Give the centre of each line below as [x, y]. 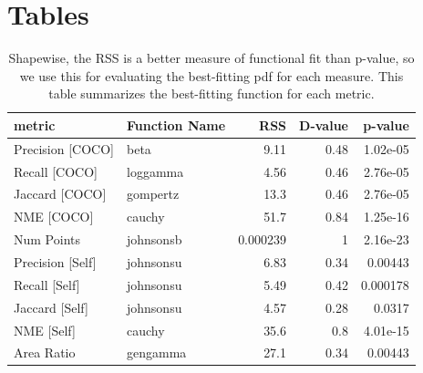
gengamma [156, 352]
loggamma [155, 171]
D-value [324, 124]
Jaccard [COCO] [60, 194]
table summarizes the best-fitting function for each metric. [211, 93]
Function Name [176, 124]
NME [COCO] [54, 217]
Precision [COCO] [64, 148]
